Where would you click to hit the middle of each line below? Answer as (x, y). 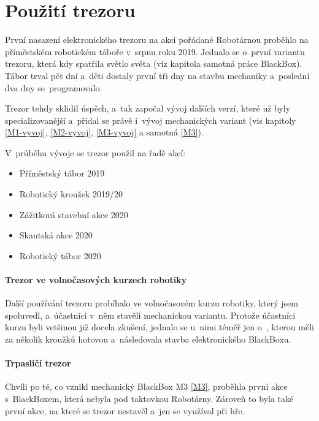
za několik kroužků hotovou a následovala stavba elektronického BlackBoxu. (148, 339)
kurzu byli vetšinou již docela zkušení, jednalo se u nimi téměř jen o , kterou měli (159, 327)
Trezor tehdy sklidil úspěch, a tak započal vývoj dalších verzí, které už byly (148, 108)
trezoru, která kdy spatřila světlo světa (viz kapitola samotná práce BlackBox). (154, 63)
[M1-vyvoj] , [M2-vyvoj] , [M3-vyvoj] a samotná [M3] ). (104, 132)
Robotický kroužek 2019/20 (71, 194)
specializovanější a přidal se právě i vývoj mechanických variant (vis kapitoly (151, 120)
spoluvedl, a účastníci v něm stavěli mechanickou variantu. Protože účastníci (150, 315)
